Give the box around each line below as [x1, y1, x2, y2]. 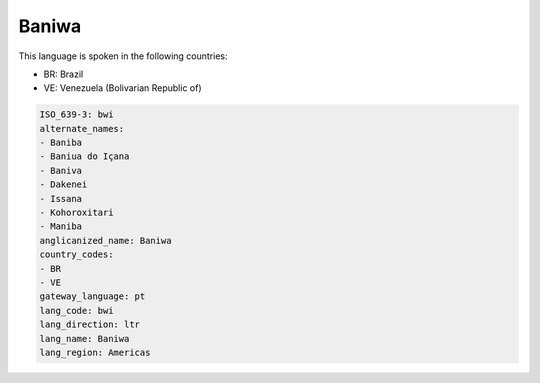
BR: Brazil [43, 68, 84, 80]
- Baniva [39, 165, 83, 176]
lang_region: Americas [39, 346, 151, 358]
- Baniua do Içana [39, 151, 130, 162]
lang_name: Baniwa [39, 333, 130, 344]
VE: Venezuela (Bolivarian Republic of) [43, 82, 202, 94]
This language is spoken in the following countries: [18, 50, 228, 62]
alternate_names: [39, 123, 125, 134]
